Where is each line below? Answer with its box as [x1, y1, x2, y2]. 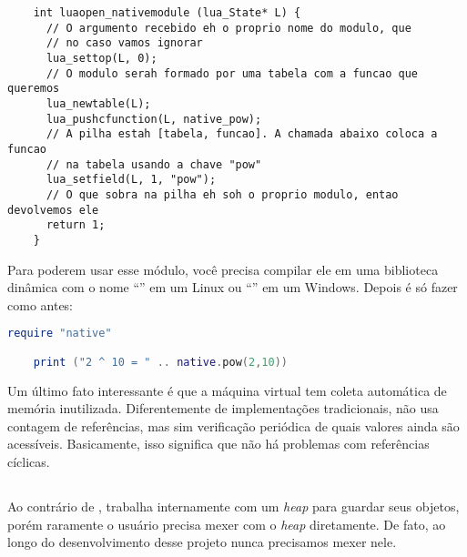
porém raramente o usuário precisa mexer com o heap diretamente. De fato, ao [7, 514, 446, 533]
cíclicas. [7, 452, 50, 471]
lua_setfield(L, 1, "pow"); [46, 173, 217, 187]
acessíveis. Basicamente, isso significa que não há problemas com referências [7, 434, 430, 453]
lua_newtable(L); [46, 96, 151, 110]
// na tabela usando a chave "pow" [46, 157, 262, 171]
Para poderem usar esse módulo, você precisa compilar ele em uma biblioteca [7, 259, 439, 278]
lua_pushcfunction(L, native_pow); [46, 112, 262, 126]
